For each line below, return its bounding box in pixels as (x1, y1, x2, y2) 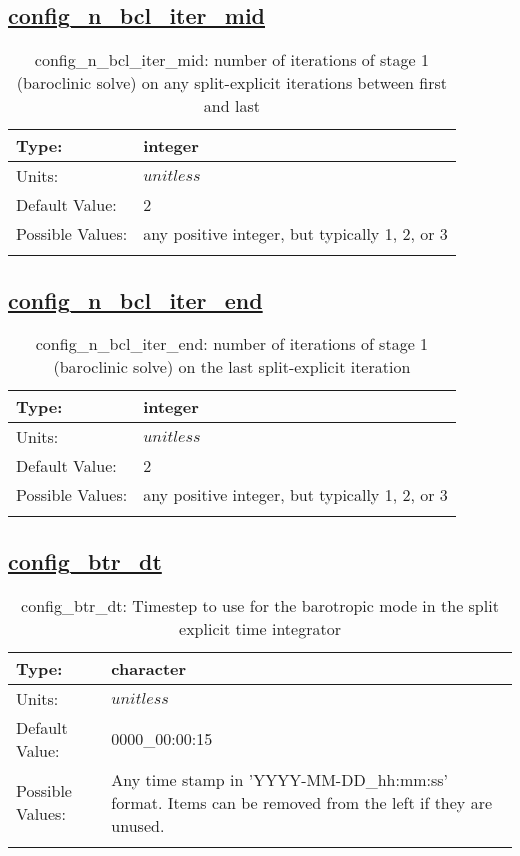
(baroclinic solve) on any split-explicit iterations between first (16, 71, 448, 95)
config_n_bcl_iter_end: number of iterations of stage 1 (35, 332, 429, 356)
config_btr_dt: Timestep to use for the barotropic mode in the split (21, 593, 499, 617)
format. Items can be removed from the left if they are (111, 790, 493, 814)
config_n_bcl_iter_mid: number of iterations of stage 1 (34, 48, 429, 72)
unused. (111, 813, 165, 837)
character (111, 656, 187, 680)
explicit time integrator (179, 616, 341, 640)
